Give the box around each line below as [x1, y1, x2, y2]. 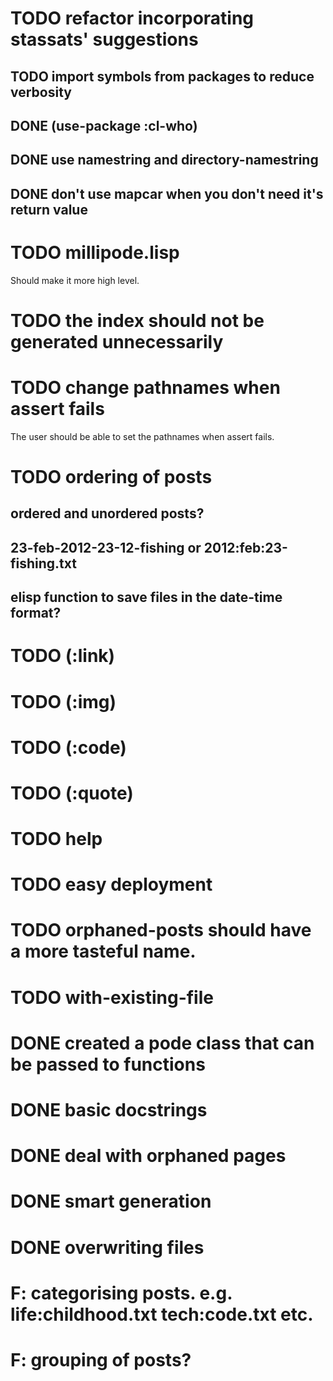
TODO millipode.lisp [10, 241, 180, 264]
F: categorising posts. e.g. [10, 1282, 233, 1304]
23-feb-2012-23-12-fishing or [10, 539, 202, 556]
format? [10, 605, 62, 622]
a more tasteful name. [10, 940, 197, 963]
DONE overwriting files [10, 1236, 205, 1259]
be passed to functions [10, 1053, 206, 1076]
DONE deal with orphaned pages [10, 1145, 287, 1167]
